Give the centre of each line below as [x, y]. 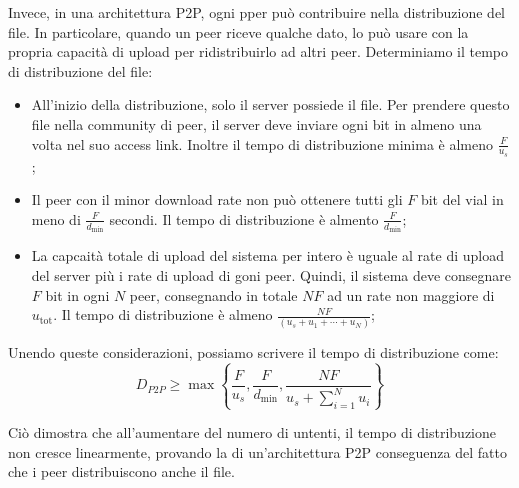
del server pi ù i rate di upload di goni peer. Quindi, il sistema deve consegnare [271, 275]
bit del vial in [462, 199]
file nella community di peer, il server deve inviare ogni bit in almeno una [256, 123]
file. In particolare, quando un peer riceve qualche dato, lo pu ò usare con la [238, 31]
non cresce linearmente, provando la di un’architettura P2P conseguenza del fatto [257, 451]
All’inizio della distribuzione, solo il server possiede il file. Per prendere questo [270, 104]
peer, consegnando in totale [213, 294]
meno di [56, 218]
